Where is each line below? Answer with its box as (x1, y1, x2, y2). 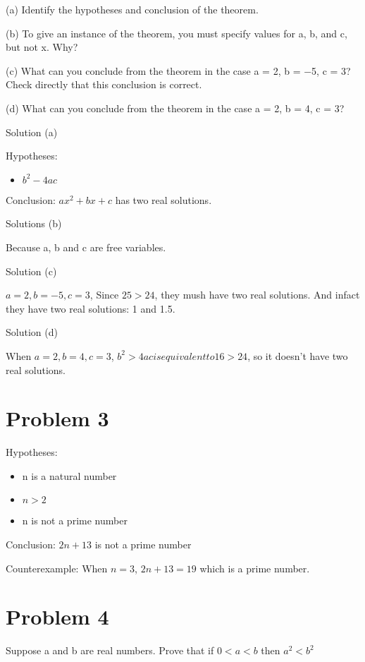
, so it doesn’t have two (247, 348, 348, 363)
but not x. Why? (6, 40, 78, 54)
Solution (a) (6, 124, 58, 139)
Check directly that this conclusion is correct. (6, 77, 202, 92)
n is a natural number (22, 468, 117, 483)
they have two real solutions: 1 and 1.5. (6, 301, 175, 315)
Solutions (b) (6, 216, 62, 231)
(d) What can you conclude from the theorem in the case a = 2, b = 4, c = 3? (6, 100, 345, 115)
